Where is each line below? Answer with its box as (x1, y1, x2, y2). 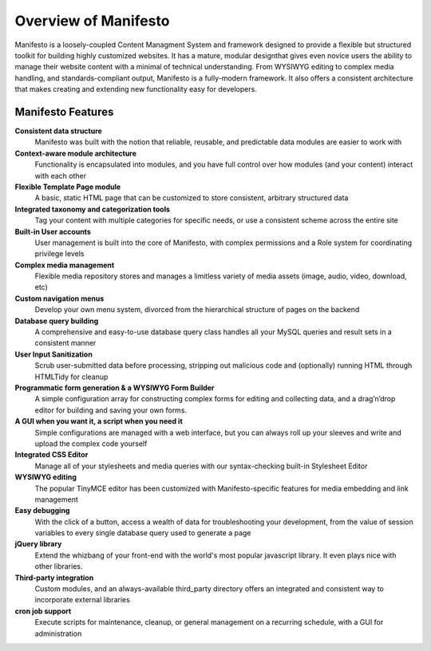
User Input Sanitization (14, 349, 93, 359)
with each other (34, 171, 87, 180)
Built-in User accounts (14, 227, 91, 236)
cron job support (14, 606, 72, 616)
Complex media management (14, 260, 115, 270)
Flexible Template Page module (14, 182, 121, 191)
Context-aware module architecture (14, 148, 137, 158)
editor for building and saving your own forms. (34, 405, 188, 415)
